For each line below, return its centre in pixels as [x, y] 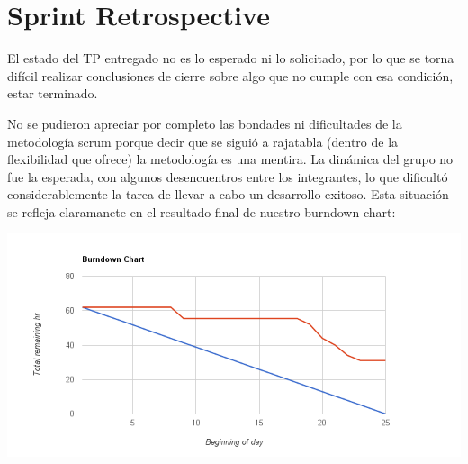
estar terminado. [53, 93]
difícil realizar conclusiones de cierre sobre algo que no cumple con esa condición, [230, 75]
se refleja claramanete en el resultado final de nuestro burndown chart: [202, 211]
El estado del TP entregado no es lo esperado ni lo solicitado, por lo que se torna [231, 58]
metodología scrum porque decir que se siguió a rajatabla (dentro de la [203, 141]
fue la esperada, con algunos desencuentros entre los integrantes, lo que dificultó [228, 176]
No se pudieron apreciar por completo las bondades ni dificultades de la [205, 123]
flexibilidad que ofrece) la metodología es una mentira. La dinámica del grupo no [230, 159]
